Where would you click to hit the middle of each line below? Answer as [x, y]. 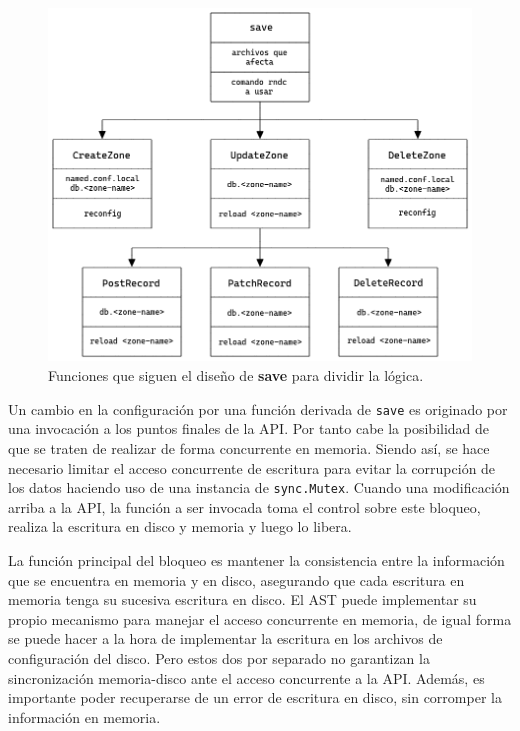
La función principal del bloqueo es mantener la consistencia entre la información [256, 559]
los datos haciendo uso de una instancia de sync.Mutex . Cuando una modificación [259, 487]
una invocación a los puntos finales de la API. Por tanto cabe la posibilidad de [249, 428]
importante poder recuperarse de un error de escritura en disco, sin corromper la [255, 697]
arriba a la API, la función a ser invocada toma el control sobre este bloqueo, [244, 506]
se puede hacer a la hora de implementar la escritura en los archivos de [225, 638]
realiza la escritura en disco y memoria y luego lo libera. [180, 526]
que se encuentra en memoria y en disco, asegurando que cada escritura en [236, 579]
